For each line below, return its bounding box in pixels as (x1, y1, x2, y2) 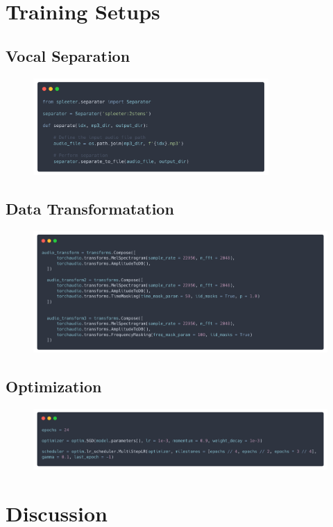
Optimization (6, 375, 102, 396)
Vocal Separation (6, 44, 130, 66)
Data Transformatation (6, 198, 174, 219)
